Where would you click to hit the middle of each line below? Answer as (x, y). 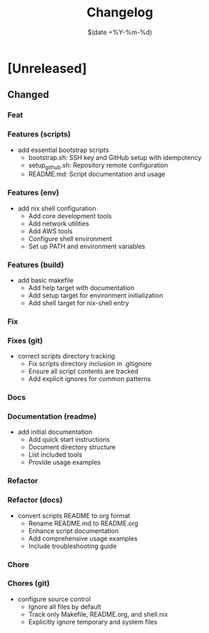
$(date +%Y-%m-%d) (120, 32)
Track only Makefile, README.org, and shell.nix (98, 614)
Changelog (120, 12)
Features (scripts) (39, 134)
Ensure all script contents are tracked (83, 371)
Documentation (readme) (52, 416)
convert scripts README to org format (74, 515)
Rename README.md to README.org (83, 523)
